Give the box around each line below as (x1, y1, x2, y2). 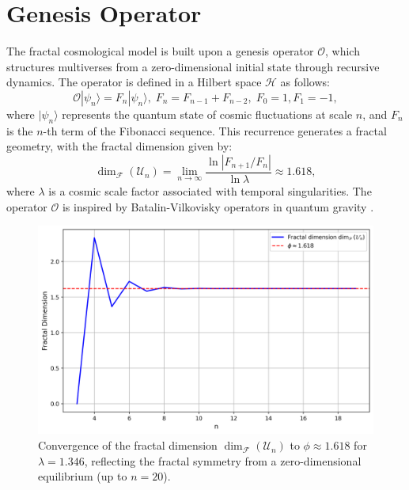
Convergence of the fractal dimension (38, 437, 218, 454)
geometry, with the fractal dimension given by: (6, 138, 233, 154)
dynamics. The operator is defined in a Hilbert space (6, 74, 262, 90)
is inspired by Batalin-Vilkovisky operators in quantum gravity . (62, 198, 374, 215)
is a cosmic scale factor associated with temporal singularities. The (48, 182, 372, 199)
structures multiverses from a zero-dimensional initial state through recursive (6, 58, 380, 74)
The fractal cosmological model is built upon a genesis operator (6, 43, 314, 59)
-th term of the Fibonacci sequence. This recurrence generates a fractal (43, 122, 387, 139)
